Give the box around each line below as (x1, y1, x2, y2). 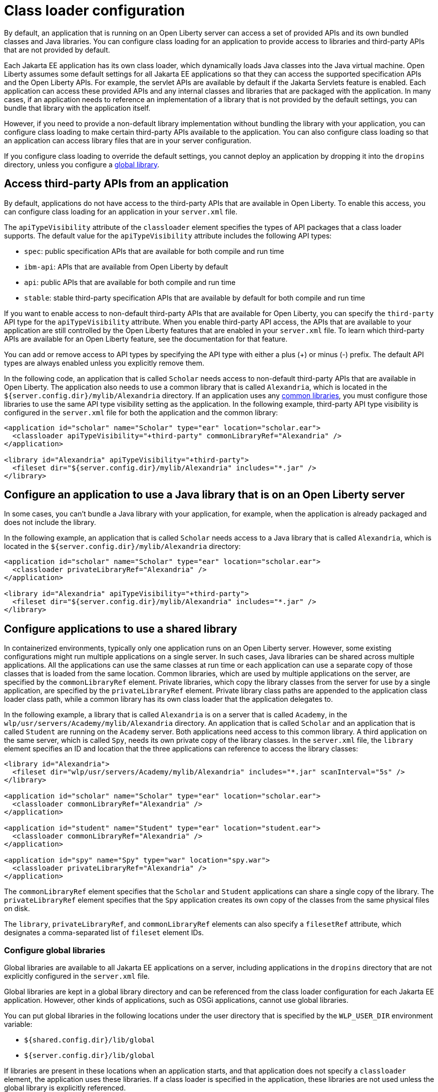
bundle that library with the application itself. (4, 103, 151, 112)
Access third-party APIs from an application (4, 177, 229, 190)
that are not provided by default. (4, 45, 110, 54)
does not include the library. (4, 518, 96, 527)
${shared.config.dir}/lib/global (24, 1036, 155, 1044)
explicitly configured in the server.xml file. (4, 972, 150, 981)
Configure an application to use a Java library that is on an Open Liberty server (4, 488, 405, 501)
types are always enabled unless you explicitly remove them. (4, 358, 204, 367)
